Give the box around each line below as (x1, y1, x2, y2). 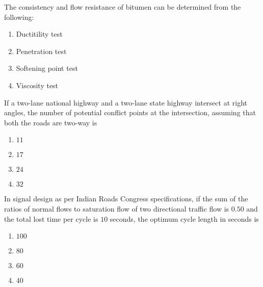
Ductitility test (16, 29, 63, 39)
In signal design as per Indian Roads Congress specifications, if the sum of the (4, 193, 248, 204)
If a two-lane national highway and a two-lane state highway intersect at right (4, 97, 247, 108)
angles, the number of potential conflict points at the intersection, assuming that (4, 107, 256, 118)
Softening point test (16, 63, 78, 73)
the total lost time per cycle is (4, 213, 98, 224)
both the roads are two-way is (4, 117, 97, 127)
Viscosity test (16, 80, 59, 90)
